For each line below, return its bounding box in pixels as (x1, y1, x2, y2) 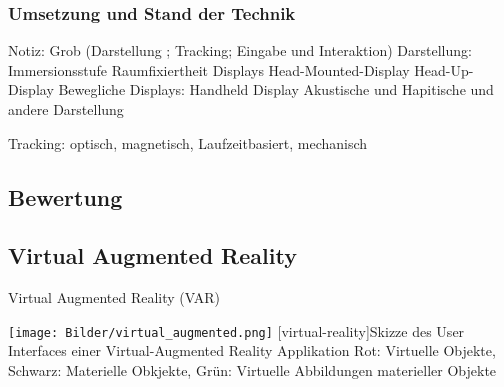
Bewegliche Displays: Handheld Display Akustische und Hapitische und (58, 79, 494, 100)
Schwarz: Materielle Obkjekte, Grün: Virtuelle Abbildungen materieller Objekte (8, 360, 497, 381)
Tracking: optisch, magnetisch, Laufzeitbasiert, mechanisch (8, 132, 368, 153)
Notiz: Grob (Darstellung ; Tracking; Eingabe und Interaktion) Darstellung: (8, 40, 472, 61)
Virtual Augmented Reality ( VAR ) (8, 287, 220, 308)
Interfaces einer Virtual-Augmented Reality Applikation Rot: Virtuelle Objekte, (8, 340, 496, 361)
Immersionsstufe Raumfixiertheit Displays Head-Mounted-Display (8, 59, 410, 80)
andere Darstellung (8, 99, 124, 119)
